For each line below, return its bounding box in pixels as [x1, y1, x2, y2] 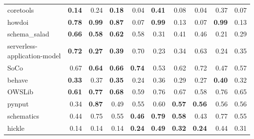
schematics [7, 111, 40, 121]
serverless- [7, 41, 38, 51]
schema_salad [7, 29, 49, 39]
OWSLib [7, 87, 34, 97]
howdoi [7, 17, 29, 27]
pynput [7, 99, 29, 109]
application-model [7, 50, 61, 60]
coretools [7, 4, 34, 15]
